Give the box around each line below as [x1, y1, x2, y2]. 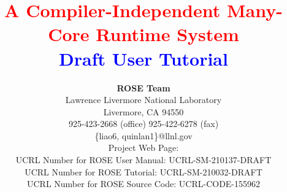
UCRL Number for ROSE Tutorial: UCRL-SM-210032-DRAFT [25, 165, 262, 178]
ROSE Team [117, 81, 170, 94]
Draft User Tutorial [59, 45, 228, 71]
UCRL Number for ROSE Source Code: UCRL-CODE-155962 [26, 177, 261, 190]
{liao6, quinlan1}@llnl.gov [94, 129, 193, 142]
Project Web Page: [108, 141, 179, 154]
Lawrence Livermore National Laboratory [65, 93, 222, 106]
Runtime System [96, 21, 239, 47]
